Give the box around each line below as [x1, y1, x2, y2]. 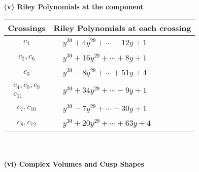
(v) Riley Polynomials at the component [4, 1, 144, 11]
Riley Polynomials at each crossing [53, 22, 191, 33]
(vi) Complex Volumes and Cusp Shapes [4, 158, 144, 169]
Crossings [8, 22, 46, 33]
